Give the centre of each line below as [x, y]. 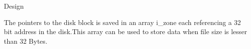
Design [14, 6]
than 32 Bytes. [26, 41]
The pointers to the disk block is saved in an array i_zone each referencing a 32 [122, 22]
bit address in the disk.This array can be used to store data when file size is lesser [125, 31]
